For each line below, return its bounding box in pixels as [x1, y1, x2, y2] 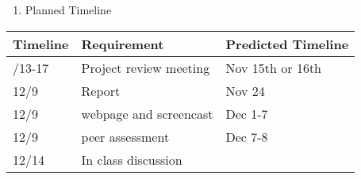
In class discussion [81, 150, 182, 169]
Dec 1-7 [225, 104, 268, 123]
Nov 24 [225, 81, 265, 100]
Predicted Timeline [225, 34, 349, 53]
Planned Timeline [25, 2, 112, 17]
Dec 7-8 [225, 127, 268, 146]
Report [81, 81, 121, 100]
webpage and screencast [81, 104, 213, 123]
